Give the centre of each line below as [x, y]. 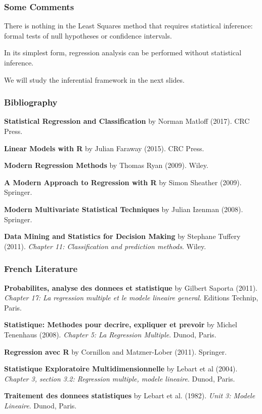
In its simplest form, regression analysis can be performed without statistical [123, 53]
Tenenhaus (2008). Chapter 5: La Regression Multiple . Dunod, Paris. [110, 334]
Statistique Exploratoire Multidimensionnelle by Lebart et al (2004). [121, 369]
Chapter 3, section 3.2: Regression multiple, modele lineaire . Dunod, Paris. [120, 378]
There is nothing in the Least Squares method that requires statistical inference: [128, 26]
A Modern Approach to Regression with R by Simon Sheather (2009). [123, 182]
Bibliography [31, 102]
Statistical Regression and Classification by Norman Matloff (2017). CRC [127, 121]
